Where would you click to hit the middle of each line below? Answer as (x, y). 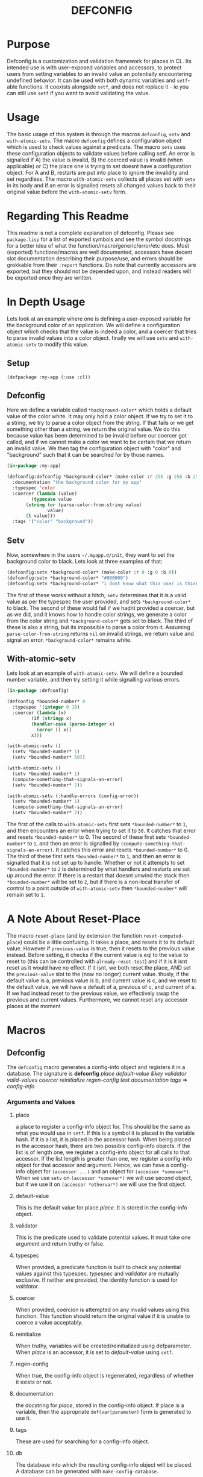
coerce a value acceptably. (49, 1323)
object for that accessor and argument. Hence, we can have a (92, 1165)
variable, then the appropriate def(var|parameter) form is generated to (103, 1412)
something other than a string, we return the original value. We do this (94, 429)
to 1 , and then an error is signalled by (73, 843)
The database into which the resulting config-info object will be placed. (104, 1465)
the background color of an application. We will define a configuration (93, 325)
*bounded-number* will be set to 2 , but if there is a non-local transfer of (93, 882)
